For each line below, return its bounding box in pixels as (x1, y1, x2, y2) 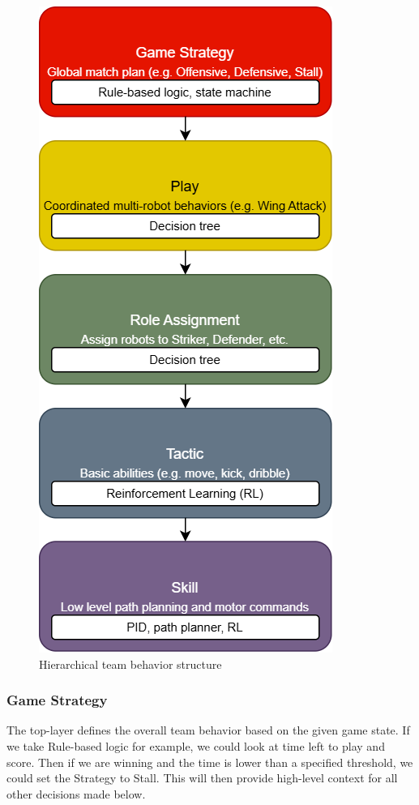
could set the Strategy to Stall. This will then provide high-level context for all (6, 769, 398, 786)
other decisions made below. (6, 785, 146, 802)
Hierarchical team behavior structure (39, 655, 222, 672)
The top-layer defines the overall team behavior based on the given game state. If (6, 722, 410, 739)
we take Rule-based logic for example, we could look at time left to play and (6, 738, 385, 754)
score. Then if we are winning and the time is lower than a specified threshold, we (6, 753, 413, 770)
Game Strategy (6, 690, 108, 710)
